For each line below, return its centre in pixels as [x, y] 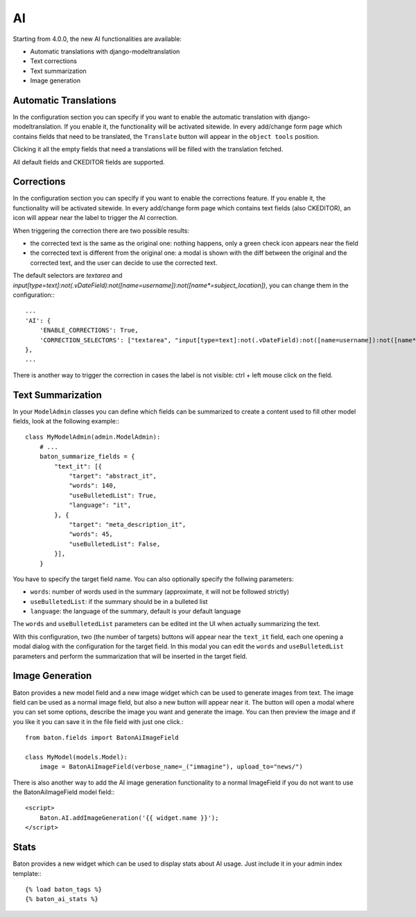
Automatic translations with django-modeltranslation [105, 51]
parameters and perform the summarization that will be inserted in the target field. [130, 656]
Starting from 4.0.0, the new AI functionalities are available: [97, 39]
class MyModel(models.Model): [77, 757]
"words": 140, [93, 486]
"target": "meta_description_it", [128, 524]
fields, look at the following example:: [66, 421]
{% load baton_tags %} [64, 889]
